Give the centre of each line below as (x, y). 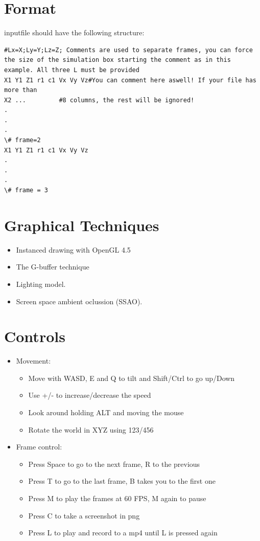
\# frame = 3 (26, 190)
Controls (35, 336)
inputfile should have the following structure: (74, 32)
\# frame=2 (22, 140)
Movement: (33, 361)
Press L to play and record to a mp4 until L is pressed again (123, 533)
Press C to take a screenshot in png (84, 515)
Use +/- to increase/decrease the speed (90, 395)
